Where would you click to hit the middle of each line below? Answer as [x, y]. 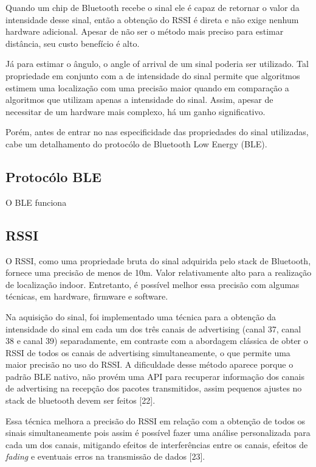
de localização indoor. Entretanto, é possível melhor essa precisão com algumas [153, 284]
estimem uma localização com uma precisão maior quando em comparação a [147, 87]
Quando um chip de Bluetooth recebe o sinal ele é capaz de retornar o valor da [153, 7]
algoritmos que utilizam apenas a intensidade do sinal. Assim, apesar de [139, 100]
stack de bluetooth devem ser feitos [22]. [81, 400]
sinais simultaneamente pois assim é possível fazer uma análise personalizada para [158, 433]
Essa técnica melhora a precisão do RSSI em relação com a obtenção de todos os [156, 420]
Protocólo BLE [53, 176]
